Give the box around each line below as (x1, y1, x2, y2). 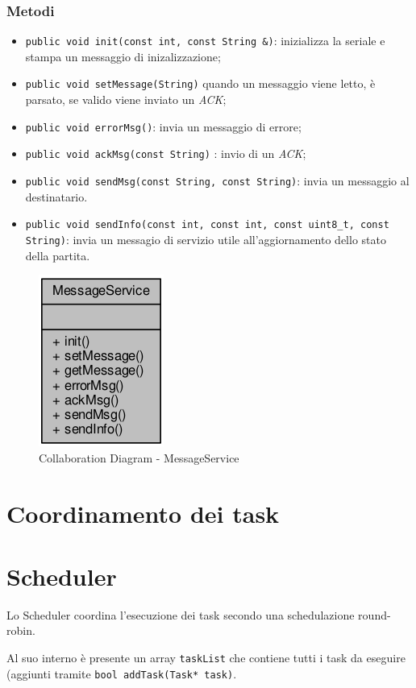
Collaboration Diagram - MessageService (39, 449, 239, 466)
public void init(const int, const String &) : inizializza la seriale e (25, 32, 385, 49)
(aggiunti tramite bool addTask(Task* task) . (6, 665, 237, 682)
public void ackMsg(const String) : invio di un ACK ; (25, 145, 306, 162)
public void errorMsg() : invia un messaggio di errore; (25, 118, 302, 135)
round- (358, 606, 391, 623)
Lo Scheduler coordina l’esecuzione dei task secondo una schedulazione (6, 606, 355, 623)
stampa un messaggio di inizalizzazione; (25, 48, 221, 64)
